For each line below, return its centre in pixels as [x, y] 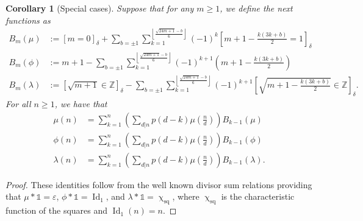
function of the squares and [57, 210]
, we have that [81, 104]
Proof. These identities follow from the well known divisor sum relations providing [159, 184]
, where [186, 196]
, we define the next [256, 8]
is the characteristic [258, 196]
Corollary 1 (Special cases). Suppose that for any [100, 8]
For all [18, 104]
